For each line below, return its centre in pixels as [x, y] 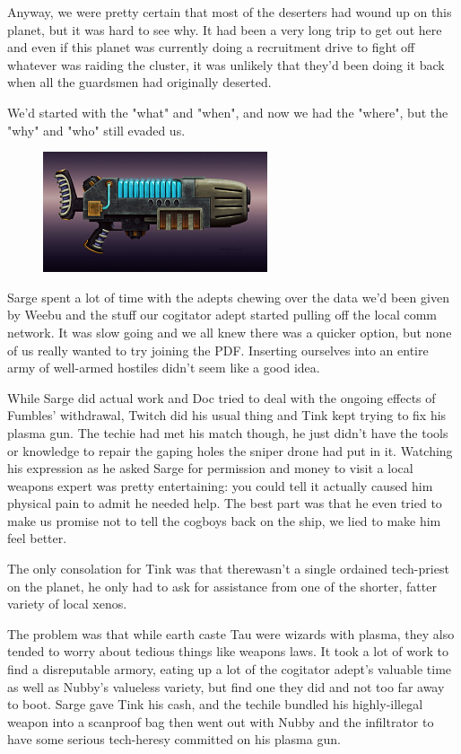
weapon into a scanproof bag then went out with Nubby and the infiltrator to [221, 721]
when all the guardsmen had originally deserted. [139, 82]
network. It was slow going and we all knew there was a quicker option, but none [230, 332]
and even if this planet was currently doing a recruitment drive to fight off [211, 47]
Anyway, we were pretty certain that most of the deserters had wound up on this [230, 12]
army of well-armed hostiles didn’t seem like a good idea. [164, 368]
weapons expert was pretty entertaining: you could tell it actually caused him [220, 485]
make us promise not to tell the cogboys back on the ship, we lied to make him [224, 520]
